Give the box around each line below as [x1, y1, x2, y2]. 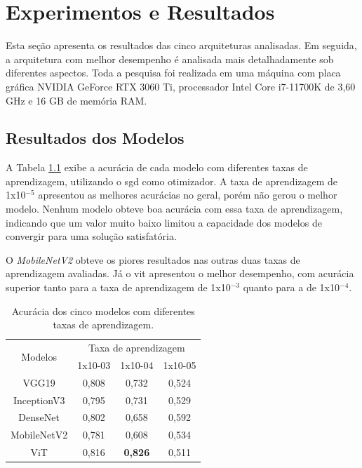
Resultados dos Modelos [6, 127, 185, 149]
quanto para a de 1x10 [243, 280, 340, 295]
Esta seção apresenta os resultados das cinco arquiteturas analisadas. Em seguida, [6, 38, 357, 53]
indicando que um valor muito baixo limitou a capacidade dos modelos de [6, 215, 322, 229]
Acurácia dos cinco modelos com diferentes [11, 303, 195, 318]
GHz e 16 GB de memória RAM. [6, 93, 147, 107]
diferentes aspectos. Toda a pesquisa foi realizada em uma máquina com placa [6, 65, 341, 80]
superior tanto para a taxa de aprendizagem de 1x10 [6, 280, 231, 295]
